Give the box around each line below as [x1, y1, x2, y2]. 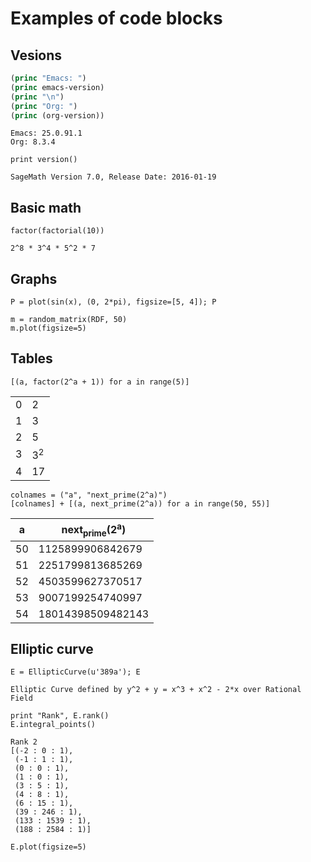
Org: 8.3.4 [10, 137, 56, 147]
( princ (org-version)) [10, 110, 105, 121]
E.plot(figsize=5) [10, 842, 87, 852]
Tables [10, 350, 53, 367]
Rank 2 [10, 737, 38, 747]
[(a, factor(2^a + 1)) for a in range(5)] [10, 377, 190, 387]
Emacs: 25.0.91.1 [10, 128, 83, 139]
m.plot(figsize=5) [10, 323, 87, 333]
